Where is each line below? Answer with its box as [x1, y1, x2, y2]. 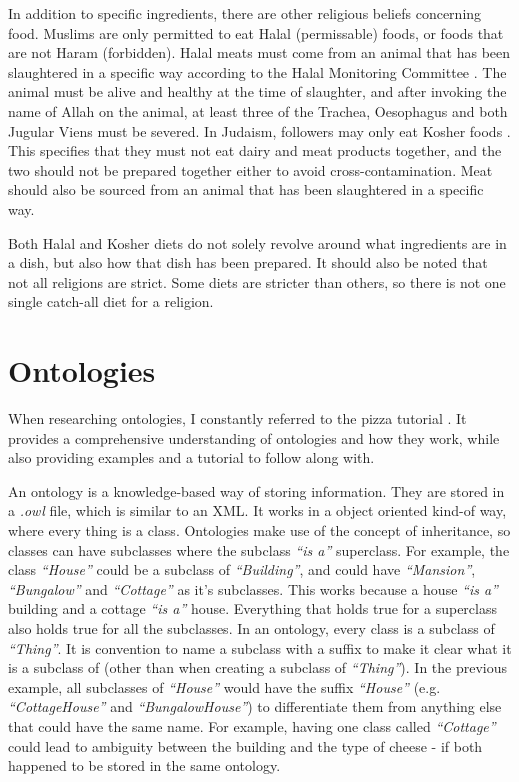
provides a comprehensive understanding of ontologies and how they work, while [8, 427, 500, 448]
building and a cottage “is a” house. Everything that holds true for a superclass [8, 598, 497, 619]
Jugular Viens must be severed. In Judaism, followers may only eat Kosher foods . [8, 120, 511, 141]
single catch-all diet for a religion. [8, 291, 214, 312]
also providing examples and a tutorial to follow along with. [8, 447, 375, 468]
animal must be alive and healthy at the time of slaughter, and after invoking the [8, 81, 507, 102]
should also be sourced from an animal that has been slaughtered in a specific [8, 179, 484, 200]
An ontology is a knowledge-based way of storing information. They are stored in [8, 480, 505, 501]
